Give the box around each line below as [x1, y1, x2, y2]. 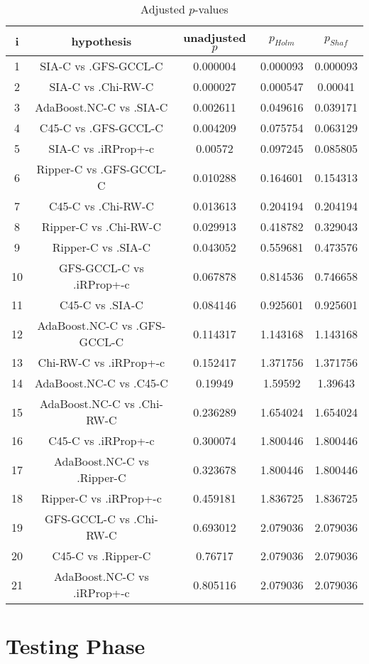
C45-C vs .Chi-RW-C [48, 198, 154, 214]
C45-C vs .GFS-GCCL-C [39, 119, 163, 136]
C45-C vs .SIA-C [59, 296, 143, 313]
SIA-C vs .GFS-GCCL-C [40, 58, 163, 74]
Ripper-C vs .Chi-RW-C [41, 218, 161, 235]
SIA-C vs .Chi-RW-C [49, 78, 154, 95]
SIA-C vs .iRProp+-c [48, 140, 155, 156]
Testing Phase [6, 631, 145, 660]
